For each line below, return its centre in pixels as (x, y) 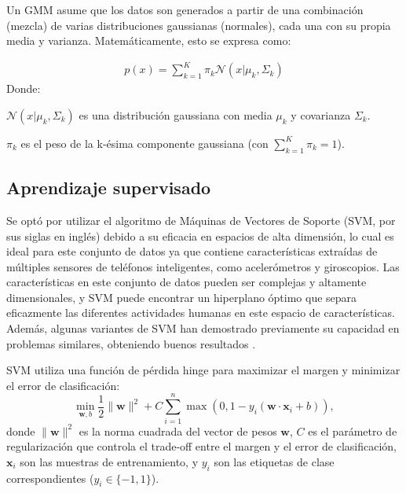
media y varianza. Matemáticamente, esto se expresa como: (149, 40)
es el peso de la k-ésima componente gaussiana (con (144, 143)
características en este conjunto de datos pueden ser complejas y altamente (187, 282)
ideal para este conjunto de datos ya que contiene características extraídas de (192, 251)
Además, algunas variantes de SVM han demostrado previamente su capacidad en (203, 328)
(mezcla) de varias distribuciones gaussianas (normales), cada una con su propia (199, 25)
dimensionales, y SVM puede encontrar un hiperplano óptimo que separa (182, 297)
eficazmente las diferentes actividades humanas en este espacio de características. (201, 313)
